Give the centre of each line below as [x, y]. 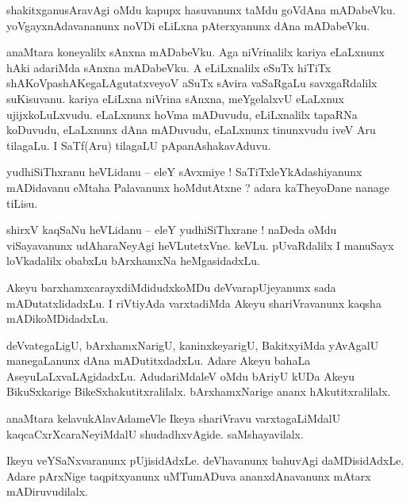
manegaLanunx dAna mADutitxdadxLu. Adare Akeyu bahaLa [159, 360]
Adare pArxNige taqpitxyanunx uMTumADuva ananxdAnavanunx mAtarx [189, 475]
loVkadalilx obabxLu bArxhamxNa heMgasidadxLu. [133, 261]
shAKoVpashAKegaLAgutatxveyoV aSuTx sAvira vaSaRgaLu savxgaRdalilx [192, 83]
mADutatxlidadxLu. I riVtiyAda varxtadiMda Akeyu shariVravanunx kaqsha [194, 303]
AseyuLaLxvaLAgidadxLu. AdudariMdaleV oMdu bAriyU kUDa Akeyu [181, 376]
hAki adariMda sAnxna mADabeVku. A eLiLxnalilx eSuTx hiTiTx [169, 67]
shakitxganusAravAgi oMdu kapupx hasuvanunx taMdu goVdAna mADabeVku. [201, 10]
